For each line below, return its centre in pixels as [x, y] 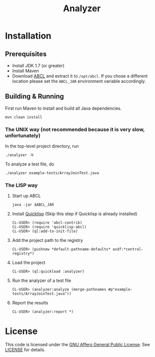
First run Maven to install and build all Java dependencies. [63, 108]
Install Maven [25, 71]
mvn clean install [24, 117]
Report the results [30, 303]
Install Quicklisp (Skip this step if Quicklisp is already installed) [75, 214]
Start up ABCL [27, 196]
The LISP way [21, 185]
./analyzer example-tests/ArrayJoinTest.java [52, 173]
